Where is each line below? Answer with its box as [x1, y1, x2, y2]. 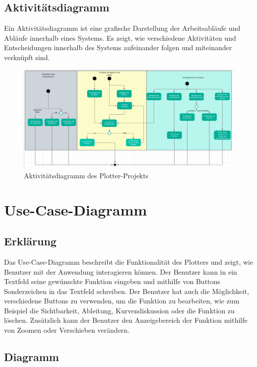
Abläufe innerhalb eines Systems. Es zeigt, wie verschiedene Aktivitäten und [4, 32, 236, 43]
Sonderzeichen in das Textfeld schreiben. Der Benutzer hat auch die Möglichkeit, [4, 286, 249, 296]
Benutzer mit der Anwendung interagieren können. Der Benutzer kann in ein [4, 266, 237, 277]
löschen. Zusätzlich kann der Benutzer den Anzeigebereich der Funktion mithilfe [4, 315, 248, 325]
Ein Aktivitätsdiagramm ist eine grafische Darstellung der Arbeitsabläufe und [4, 23, 241, 33]
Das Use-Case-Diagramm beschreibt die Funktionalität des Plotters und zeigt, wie [4, 256, 254, 267]
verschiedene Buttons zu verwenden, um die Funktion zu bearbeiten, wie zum [4, 295, 240, 306]
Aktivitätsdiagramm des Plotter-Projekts [24, 170, 149, 180]
